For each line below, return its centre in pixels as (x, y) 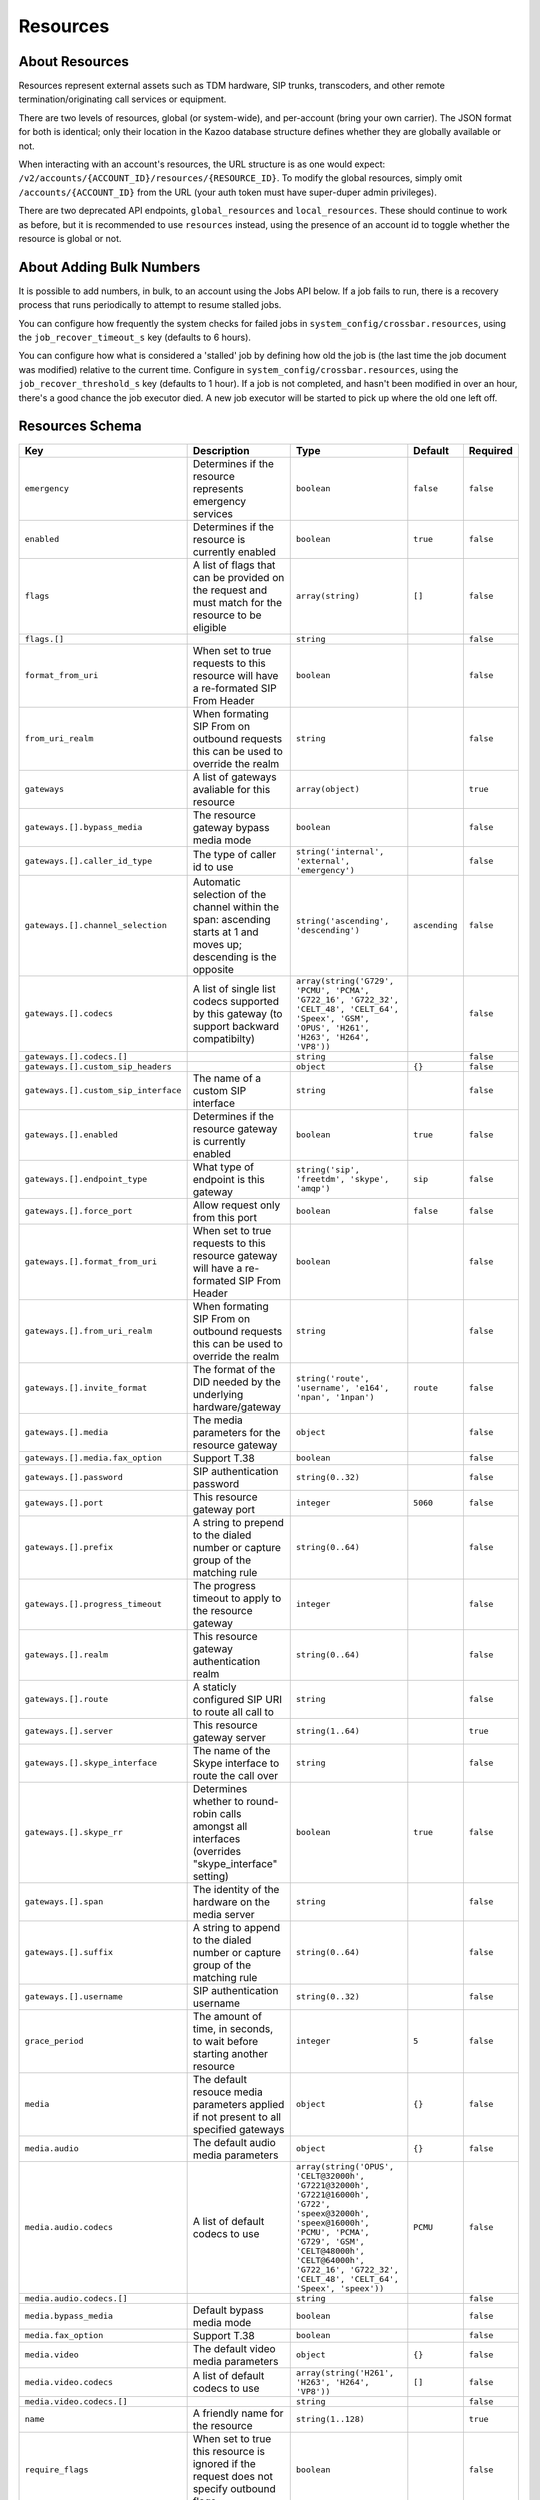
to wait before (225, 2041)
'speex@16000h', (332, 2222)
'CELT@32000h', (330, 2175)
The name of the (231, 1750)
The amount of (227, 2016)
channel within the (236, 907)
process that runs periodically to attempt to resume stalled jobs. (150, 305)
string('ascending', (342, 920)
